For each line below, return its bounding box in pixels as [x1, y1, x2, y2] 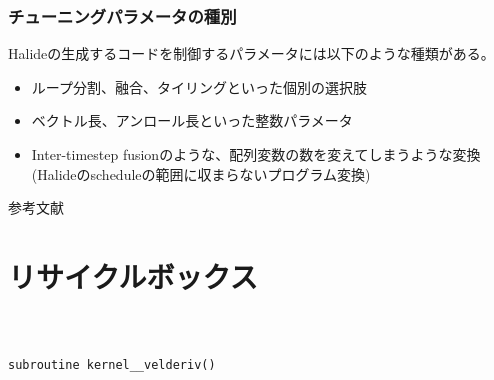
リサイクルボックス [8, 255, 258, 296]
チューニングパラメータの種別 [8, 3, 237, 28]
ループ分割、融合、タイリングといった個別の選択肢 [31, 76, 367, 97]
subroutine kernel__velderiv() [8, 357, 216, 372]
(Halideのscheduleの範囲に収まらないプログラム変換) [31, 163, 371, 184]
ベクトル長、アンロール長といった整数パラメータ [31, 110, 353, 131]
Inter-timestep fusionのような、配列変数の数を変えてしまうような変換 [31, 144, 481, 164]
